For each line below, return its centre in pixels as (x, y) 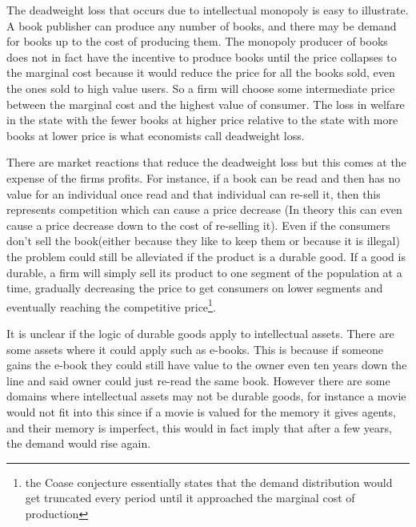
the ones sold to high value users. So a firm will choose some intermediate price (201, 88)
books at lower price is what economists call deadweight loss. (156, 135)
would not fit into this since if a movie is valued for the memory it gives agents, (201, 411)
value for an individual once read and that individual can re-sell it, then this (194, 193)
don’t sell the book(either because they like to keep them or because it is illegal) (203, 241)
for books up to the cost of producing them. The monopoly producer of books (197, 41)
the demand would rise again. (79, 443)
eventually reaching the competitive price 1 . (111, 305)
